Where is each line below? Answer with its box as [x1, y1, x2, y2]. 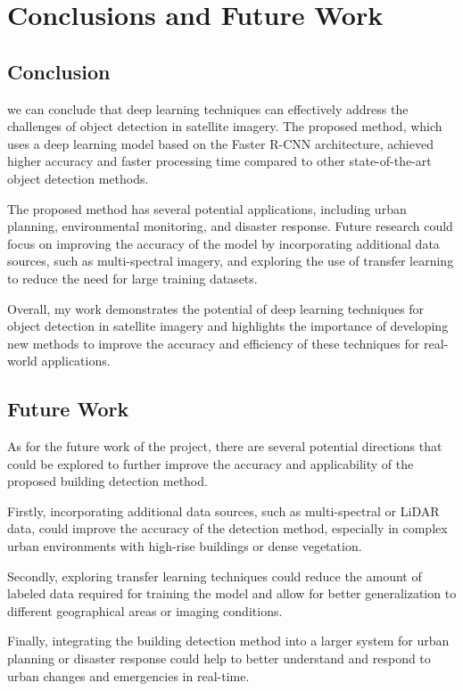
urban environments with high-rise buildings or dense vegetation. [7, 537, 362, 555]
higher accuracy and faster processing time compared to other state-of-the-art [7, 152, 432, 170]
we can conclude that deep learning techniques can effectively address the [7, 99, 409, 118]
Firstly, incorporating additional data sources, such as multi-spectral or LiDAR [7, 501, 440, 520]
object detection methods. [7, 169, 149, 187]
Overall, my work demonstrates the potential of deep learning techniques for [7, 299, 425, 317]
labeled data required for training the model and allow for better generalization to [7, 584, 457, 603]
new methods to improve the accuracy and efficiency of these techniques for [7, 333, 420, 352]
